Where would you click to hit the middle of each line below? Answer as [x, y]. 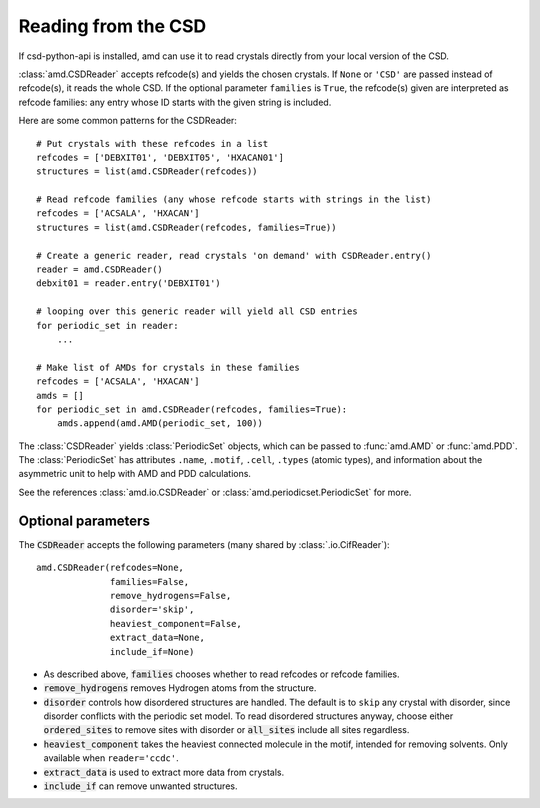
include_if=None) [152, 651]
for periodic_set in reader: [107, 325]
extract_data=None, [157, 638]
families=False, [150, 581]
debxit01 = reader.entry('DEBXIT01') [129, 283]
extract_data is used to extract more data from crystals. [164, 772]
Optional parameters [84, 520]
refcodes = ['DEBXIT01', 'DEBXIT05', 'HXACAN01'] [160, 157]
